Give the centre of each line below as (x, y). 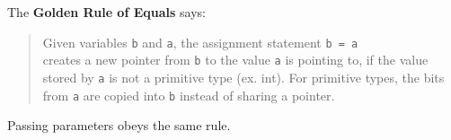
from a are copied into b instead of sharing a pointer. (189, 95)
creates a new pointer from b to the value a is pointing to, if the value (235, 60)
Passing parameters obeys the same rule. (119, 125)
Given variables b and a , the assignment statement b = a (200, 42)
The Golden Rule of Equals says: (106, 12)
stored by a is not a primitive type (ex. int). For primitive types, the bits (243, 77)
